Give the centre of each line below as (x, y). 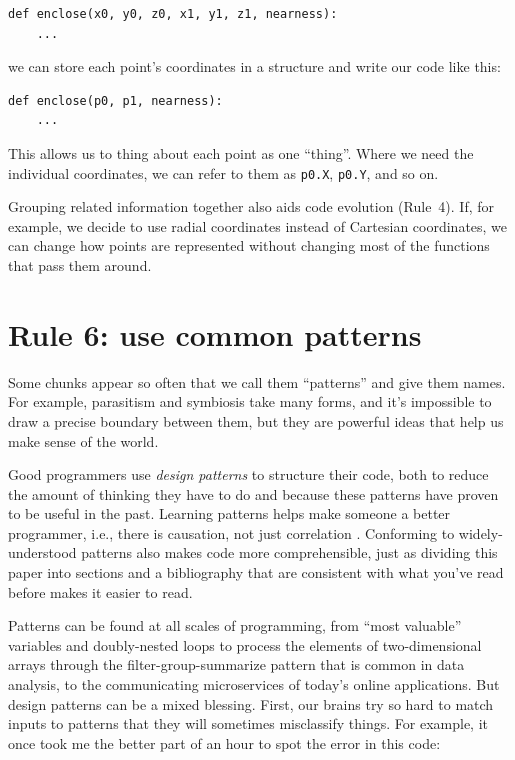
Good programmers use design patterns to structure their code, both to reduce (248, 474)
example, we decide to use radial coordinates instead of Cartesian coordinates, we (258, 225)
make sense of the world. (83, 440)
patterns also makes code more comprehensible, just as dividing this (289, 552)
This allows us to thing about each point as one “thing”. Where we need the (241, 152)
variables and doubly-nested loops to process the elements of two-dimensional (245, 644)
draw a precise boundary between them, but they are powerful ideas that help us (256, 420)
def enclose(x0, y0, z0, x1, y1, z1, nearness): (173, 14)
